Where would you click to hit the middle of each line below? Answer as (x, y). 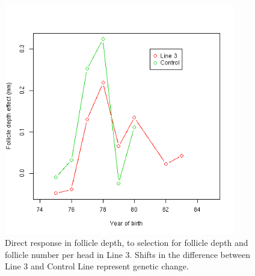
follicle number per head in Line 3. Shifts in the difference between (127, 254)
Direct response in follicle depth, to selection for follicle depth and (127, 243)
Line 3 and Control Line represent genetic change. (97, 266)
